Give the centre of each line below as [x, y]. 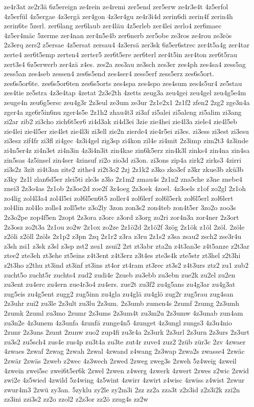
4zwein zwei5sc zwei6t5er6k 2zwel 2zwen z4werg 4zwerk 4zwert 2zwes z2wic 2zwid [127, 370]
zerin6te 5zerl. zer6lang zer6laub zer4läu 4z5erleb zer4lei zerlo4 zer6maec [113, 26]
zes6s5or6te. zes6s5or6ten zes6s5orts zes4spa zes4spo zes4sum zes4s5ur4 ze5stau [123, 83]
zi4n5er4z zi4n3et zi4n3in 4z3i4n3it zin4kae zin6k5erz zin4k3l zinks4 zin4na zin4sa [127, 150]
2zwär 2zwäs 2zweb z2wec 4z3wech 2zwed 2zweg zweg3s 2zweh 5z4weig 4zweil [120, 360]
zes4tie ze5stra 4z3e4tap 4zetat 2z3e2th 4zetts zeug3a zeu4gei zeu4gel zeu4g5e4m [125, 93]
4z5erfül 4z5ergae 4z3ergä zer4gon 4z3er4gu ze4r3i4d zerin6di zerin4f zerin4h [118, 16]
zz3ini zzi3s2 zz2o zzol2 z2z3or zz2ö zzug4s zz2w [76, 399]
